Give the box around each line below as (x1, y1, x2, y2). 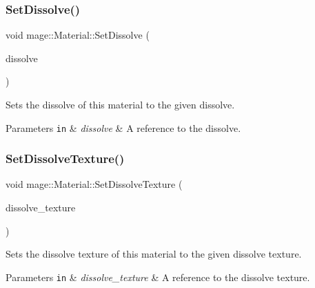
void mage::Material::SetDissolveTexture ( (6, 177, 183, 191)
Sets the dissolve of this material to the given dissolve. (6, 97, 235, 111)
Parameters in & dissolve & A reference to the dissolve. (6, 120, 241, 135)
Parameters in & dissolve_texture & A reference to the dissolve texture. (6, 269, 310, 284)
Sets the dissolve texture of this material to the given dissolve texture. (6, 247, 302, 261)
